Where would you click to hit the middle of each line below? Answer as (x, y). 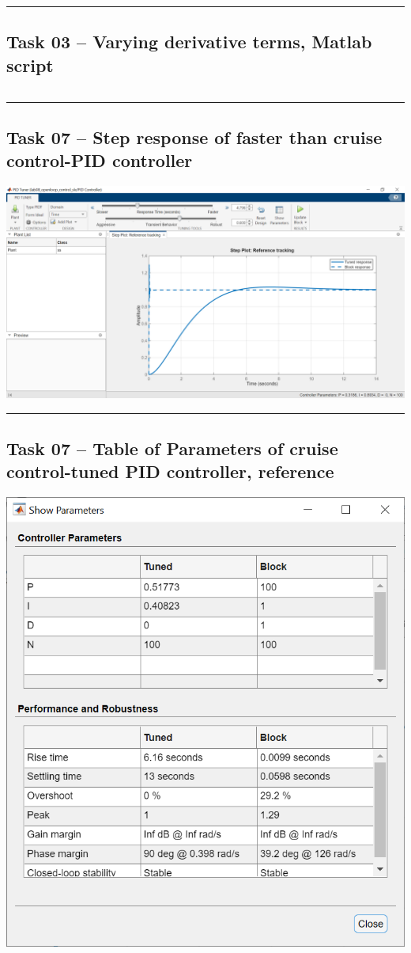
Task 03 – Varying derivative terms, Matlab (189, 42)
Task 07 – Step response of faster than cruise (194, 137)
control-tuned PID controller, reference (170, 471)
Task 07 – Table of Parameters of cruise (172, 448)
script (30, 65)
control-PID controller (100, 160)
